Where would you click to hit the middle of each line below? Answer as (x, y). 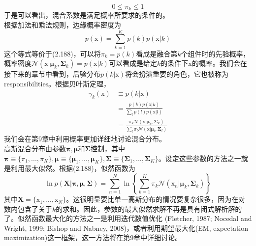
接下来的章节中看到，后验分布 (52, 74)
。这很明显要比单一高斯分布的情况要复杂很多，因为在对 (156, 199)
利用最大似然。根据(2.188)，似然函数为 (73, 168)
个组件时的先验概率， (215, 53)
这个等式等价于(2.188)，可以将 (52, 53)
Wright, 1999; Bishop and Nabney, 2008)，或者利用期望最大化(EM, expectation (126, 228)
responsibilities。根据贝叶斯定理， (57, 83)
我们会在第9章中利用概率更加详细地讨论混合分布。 (85, 139)
